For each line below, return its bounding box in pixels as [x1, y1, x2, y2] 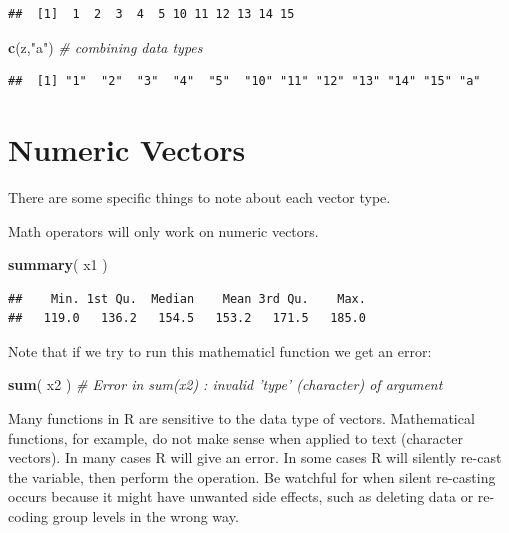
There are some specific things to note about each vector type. [8, 186, 391, 207]
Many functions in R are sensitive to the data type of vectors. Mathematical [8, 408, 475, 429]
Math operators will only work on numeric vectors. [8, 220, 319, 241]
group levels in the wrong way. [52, 506, 239, 527]
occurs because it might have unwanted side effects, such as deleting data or [8, 486, 474, 507]
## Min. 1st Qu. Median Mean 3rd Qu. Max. [8, 291, 366, 306]
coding [8, 506, 49, 527]
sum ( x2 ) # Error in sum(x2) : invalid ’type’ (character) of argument [8, 374, 443, 395]
